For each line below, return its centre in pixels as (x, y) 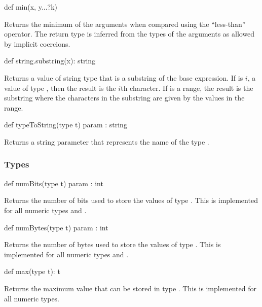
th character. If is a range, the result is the (187, 88)
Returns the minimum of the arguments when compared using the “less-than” (125, 24)
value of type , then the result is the (60, 88)
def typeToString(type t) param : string (66, 125)
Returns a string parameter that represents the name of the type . (107, 141)
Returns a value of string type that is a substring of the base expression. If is (124, 77)
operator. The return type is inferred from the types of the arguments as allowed (129, 34)
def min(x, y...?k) (31, 7)
